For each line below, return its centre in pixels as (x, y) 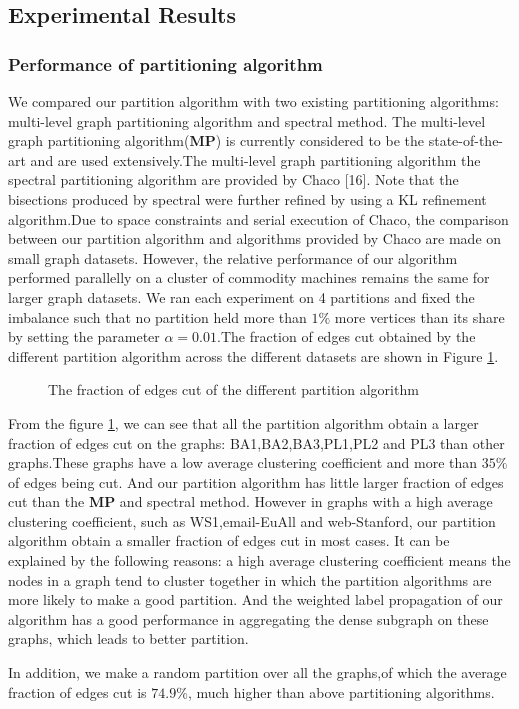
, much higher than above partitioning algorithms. (341, 691)
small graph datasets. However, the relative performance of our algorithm (233, 257)
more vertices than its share (419, 316)
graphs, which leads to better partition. (128, 638)
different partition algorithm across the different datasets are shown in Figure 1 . (253, 355)
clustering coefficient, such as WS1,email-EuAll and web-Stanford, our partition (252, 520)
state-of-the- (466, 140)
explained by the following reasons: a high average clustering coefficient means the (259, 560)
